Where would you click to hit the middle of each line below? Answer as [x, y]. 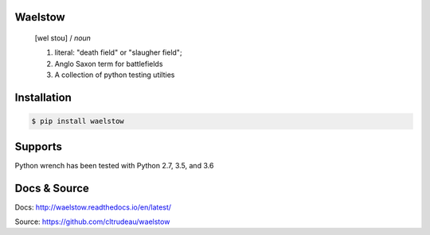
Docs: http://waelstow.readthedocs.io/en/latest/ [93, 207]
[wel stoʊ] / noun [63, 38]
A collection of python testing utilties [115, 75]
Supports [39, 146]
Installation [43, 98]
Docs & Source [52, 188]
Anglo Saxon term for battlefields [109, 64]
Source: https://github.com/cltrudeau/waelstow [92, 222]
